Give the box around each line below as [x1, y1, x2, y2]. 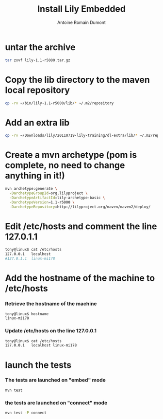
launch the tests [5, 359, 72, 370]
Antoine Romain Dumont [57, 19, 106, 25]
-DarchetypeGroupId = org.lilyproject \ [9, 191, 88, 196]
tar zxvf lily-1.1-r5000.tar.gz [5, 57, 70, 63]
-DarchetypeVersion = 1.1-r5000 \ [9, 200, 75, 205]
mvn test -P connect [5, 410, 47, 415]
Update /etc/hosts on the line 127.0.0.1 [5, 328, 97, 334]
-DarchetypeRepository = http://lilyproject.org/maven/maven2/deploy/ [9, 204, 151, 209]
